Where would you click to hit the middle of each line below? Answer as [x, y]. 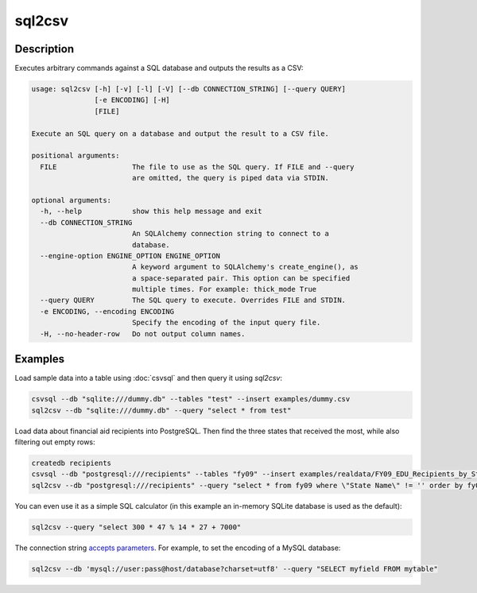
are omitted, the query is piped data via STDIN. [231, 178]
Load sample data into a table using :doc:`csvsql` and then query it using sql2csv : [148, 378]
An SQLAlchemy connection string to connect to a [231, 234]
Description [45, 49]
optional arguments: [71, 200]
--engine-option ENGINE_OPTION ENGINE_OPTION [130, 256]
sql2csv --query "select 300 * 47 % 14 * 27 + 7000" [136, 527]
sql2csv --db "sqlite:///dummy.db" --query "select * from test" [161, 410]
